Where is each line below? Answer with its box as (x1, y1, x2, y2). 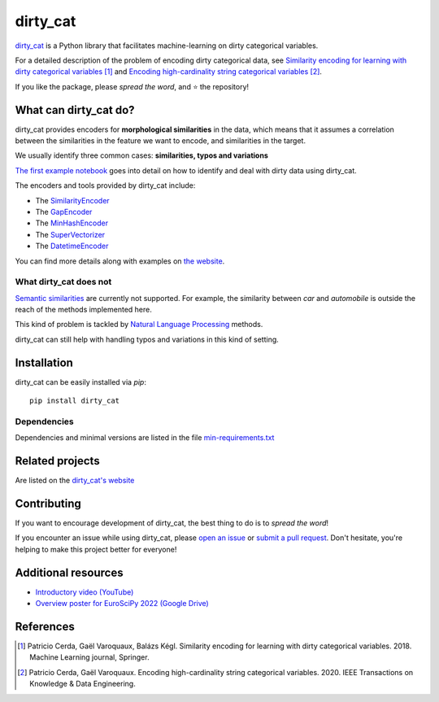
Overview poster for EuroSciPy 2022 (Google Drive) (35, 599, 209, 608)
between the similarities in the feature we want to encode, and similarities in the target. (15, 136, 306, 146)
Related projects (15, 454, 101, 468)
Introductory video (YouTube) (35, 586, 134, 597)
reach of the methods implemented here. (15, 305, 152, 315)
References (15, 619, 75, 634)
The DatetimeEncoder (35, 241, 109, 251)
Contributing (15, 497, 81, 510)
